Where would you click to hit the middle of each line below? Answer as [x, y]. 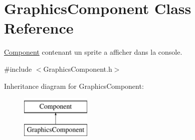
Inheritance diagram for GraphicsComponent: [74, 86]
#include [18, 68]
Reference [39, 28]
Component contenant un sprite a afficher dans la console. [93, 52]
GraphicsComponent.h [78, 68]
